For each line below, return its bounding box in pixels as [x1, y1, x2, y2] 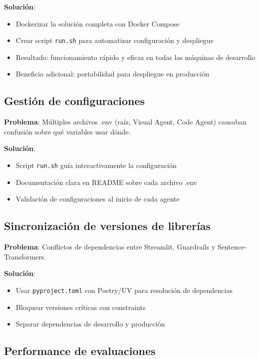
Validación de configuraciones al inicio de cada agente [15, 193, 180, 204]
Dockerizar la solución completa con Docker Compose [15, 18, 180, 28]
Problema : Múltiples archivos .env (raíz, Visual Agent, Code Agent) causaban [4, 116, 247, 127]
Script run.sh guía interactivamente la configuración [15, 160, 177, 170]
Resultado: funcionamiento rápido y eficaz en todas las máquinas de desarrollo [15, 51, 256, 62]
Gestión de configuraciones [4, 93, 145, 108]
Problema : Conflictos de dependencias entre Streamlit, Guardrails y [4, 241, 216, 252]
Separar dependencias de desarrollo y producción [15, 318, 165, 329]
